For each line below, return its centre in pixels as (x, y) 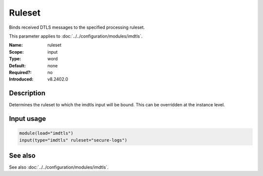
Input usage (28, 119)
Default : (18, 65)
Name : (16, 45)
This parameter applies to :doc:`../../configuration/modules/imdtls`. (76, 36)
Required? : (20, 72)
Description (27, 93)
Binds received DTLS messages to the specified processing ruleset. (77, 27)
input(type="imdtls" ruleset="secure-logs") (73, 140)
